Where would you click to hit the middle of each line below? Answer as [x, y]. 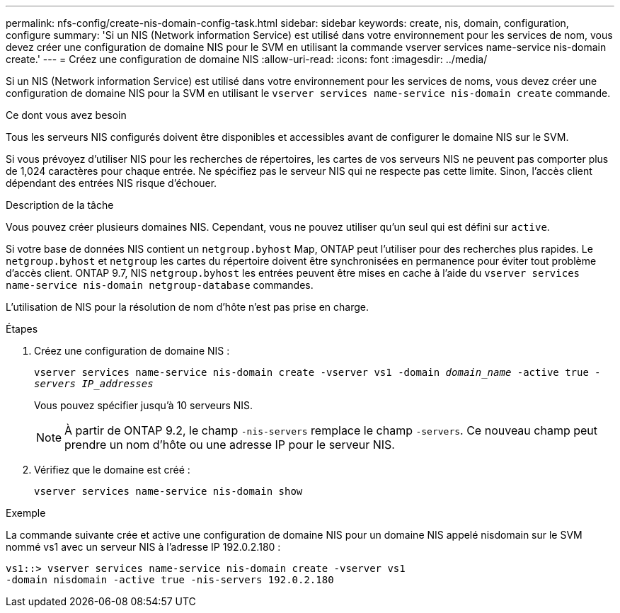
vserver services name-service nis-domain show [168, 491]
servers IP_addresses [94, 384]
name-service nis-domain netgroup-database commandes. [160, 285]
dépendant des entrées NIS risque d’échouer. [111, 183]
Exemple [26, 513]
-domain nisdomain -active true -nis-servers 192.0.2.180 [170, 580]
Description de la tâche [60, 205]
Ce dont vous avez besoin [66, 115]
